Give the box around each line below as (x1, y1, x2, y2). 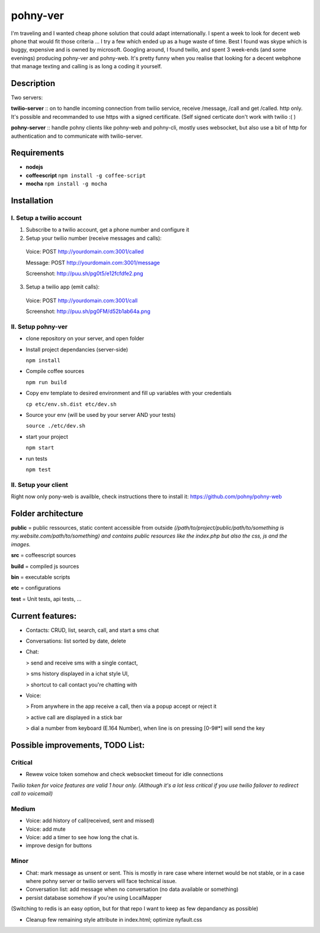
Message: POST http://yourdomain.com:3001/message (25, 259, 160, 266)
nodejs (25, 163, 44, 170)
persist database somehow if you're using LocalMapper (25, 894, 162, 901)
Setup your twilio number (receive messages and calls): (25, 235, 162, 242)
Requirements (11, 148, 65, 158)
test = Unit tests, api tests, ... (11, 595, 82, 602)
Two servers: (11, 94, 43, 101)
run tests (25, 455, 47, 462)
